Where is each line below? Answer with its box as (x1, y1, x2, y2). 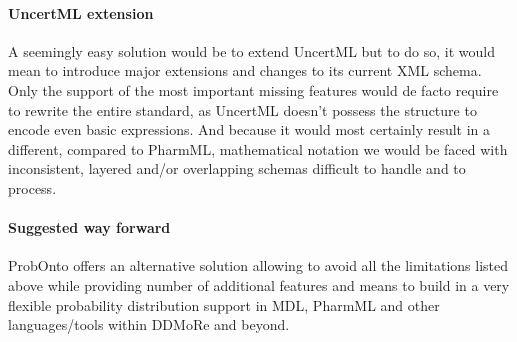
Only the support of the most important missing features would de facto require (8, 79, 499, 100)
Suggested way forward (8, 217, 171, 238)
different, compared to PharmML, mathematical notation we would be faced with (8, 138, 508, 159)
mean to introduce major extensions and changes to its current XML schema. (8, 60, 482, 81)
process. (8, 177, 57, 198)
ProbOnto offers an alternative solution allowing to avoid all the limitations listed (8, 255, 508, 276)
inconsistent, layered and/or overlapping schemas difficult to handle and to (8, 158, 466, 179)
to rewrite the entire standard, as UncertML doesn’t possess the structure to (8, 99, 477, 120)
